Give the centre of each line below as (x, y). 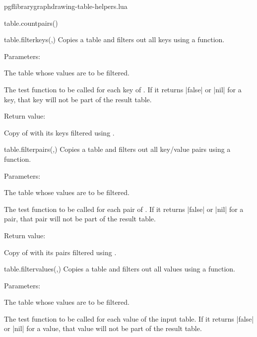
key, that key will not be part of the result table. (78, 99)
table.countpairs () (31, 23)
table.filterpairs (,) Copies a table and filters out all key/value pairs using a (117, 149)
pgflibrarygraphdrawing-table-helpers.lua (66, 6)
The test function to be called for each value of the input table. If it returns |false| (129, 318)
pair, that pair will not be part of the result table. (80, 219)
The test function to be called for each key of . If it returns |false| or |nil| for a (123, 89)
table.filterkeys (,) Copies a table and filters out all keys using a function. (114, 39)
